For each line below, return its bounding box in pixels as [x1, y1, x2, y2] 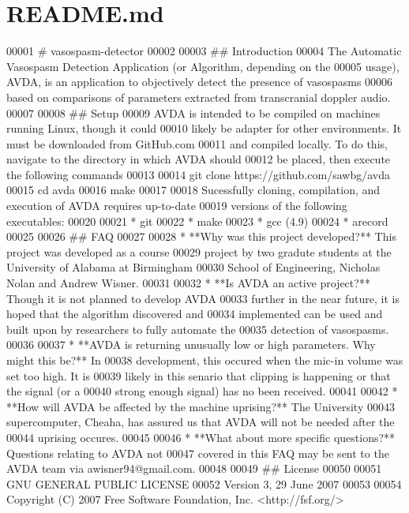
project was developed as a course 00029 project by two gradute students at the [6, 243, 392, 260]
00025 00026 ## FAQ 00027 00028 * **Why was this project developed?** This [6, 228, 396, 245]
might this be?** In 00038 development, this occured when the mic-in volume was [6, 352, 403, 368]
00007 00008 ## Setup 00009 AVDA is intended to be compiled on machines [6, 104, 381, 121]
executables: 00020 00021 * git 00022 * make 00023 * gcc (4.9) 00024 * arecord [6, 212, 388, 229]
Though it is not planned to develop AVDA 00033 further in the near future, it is [6, 290, 400, 306]
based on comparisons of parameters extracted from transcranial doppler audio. [6, 88, 391, 105]
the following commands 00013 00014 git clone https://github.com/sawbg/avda [6, 166, 390, 182]
